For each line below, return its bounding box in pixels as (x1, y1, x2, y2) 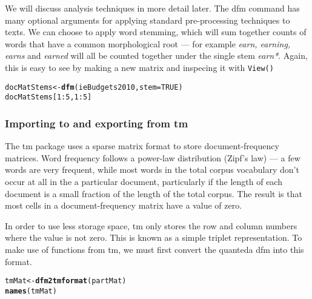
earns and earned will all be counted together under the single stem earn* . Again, (5, 49, 308, 62)
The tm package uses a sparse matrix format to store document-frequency (5, 139, 279, 152)
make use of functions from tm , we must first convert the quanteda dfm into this (5, 243, 304, 255)
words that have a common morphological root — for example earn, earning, (5, 37, 291, 50)
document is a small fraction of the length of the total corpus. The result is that (5, 187, 302, 200)
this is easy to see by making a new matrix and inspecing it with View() (5, 61, 274, 73)
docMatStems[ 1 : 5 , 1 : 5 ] (5, 93, 92, 102)
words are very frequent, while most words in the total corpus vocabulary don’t (5, 163, 299, 176)
